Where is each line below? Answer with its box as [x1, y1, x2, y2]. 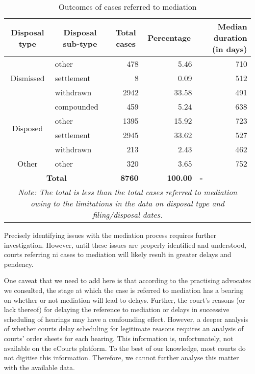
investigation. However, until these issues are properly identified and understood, [4, 239, 247, 250]
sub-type [63, 37, 97, 49]
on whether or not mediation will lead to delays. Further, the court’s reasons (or [4, 294, 245, 305]
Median [217, 21, 247, 32]
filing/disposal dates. [92, 209, 163, 220]
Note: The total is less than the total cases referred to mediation [18, 186, 237, 198]
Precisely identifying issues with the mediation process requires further [4, 230, 217, 240]
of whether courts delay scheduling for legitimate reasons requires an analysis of [4, 323, 244, 334]
